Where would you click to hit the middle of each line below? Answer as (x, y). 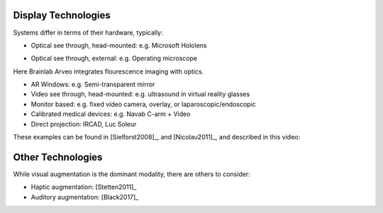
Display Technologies (62, 15)
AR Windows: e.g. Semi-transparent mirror (93, 84)
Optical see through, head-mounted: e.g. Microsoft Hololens (119, 45)
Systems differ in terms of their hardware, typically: (88, 33)
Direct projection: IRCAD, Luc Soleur (84, 124)
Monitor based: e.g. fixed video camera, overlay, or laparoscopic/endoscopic (144, 104)
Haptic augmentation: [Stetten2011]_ (84, 187)
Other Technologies (58, 157)
